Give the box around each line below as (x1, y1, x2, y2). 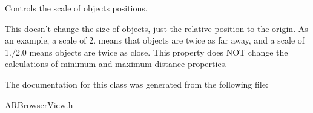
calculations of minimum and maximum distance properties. (5, 57, 228, 70)
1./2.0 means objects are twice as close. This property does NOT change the (5, 45, 288, 58)
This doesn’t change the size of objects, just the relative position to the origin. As (5, 22, 308, 34)
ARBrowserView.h (5, 98, 73, 111)
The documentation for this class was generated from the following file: (5, 77, 268, 90)
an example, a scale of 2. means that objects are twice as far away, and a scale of (5, 34, 305, 47)
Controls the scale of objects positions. (5, 2, 148, 14)
